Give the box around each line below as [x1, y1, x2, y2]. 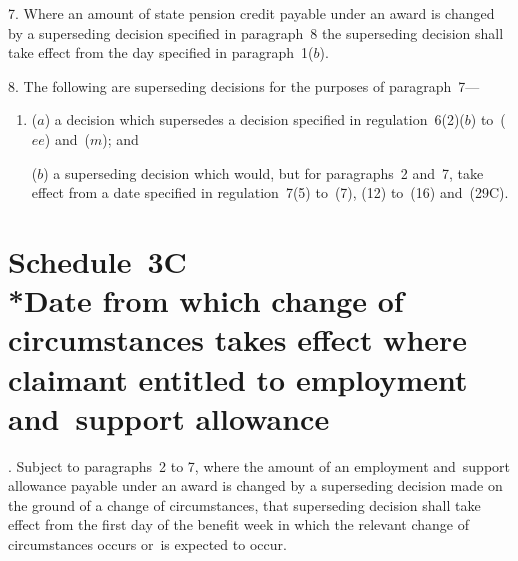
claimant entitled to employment [8, 358, 468, 399]
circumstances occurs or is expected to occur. [8, 534, 287, 554]
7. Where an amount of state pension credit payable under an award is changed [8, 3, 495, 23]
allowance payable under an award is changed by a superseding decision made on [8, 475, 503, 496]
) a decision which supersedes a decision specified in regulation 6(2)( [44, 109, 465, 130]
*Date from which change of [8, 280, 404, 321]
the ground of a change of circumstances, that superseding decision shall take [8, 494, 481, 515]
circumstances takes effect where [8, 319, 468, 360]
